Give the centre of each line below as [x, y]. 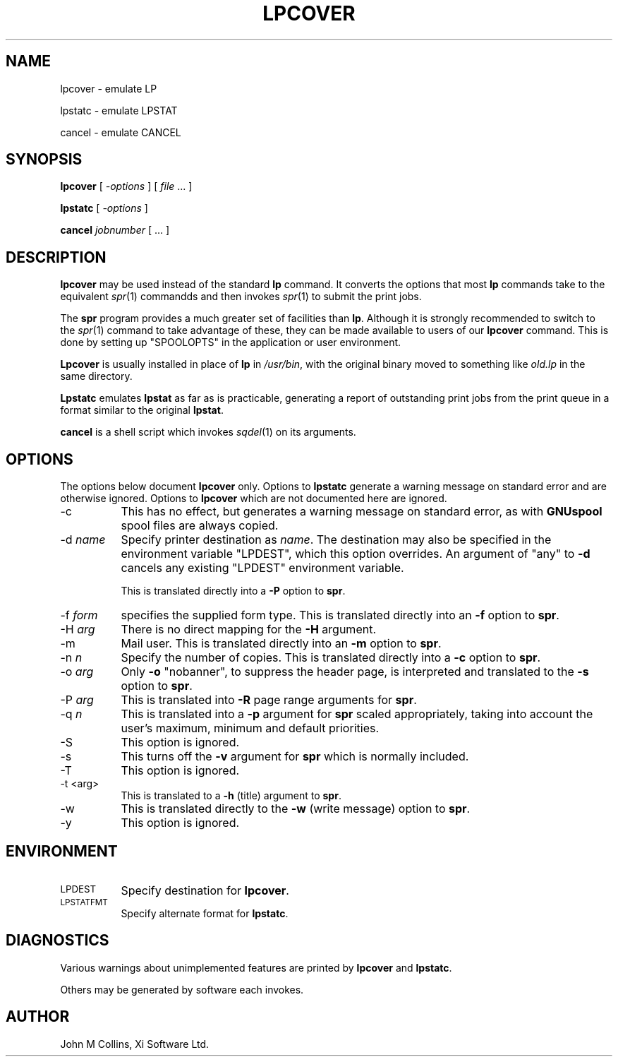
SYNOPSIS [44, 160]
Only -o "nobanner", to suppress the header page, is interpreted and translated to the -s [355, 672]
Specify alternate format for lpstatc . [205, 913]
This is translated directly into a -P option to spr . [233, 591]
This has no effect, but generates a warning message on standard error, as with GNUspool [362, 512]
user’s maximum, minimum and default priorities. [250, 728]
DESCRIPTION [56, 257]
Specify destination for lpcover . [205, 890]
